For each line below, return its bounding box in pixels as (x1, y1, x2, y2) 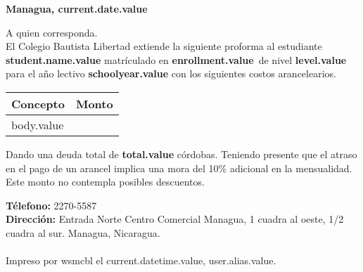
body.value (11, 116, 64, 133)
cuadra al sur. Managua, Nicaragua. (6, 225, 160, 240)
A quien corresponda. (6, 25, 98, 39)
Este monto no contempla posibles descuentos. (6, 174, 205, 189)
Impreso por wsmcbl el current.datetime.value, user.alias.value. (6, 253, 276, 268)
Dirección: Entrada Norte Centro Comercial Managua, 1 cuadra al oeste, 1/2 (6, 212, 344, 226)
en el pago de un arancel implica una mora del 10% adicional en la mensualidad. (6, 160, 352, 175)
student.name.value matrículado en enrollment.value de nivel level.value (6, 52, 347, 67)
